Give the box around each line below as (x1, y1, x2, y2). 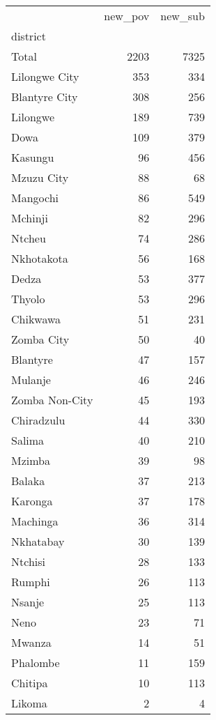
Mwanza (11, 634, 52, 650)
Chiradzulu (11, 412, 65, 428)
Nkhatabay (11, 533, 65, 549)
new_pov (104, 8, 150, 24)
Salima (11, 432, 45, 448)
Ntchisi (11, 553, 45, 569)
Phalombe (11, 654, 60, 671)
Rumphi (11, 574, 50, 590)
